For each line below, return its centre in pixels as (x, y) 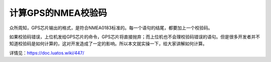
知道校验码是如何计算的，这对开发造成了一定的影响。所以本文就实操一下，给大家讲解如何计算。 (108, 44)
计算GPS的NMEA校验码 (58, 13)
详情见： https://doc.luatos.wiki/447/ (47, 53)
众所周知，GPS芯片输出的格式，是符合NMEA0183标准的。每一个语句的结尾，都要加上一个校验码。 (111, 28)
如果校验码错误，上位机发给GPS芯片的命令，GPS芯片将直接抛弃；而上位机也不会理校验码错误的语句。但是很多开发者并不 (135, 37)
